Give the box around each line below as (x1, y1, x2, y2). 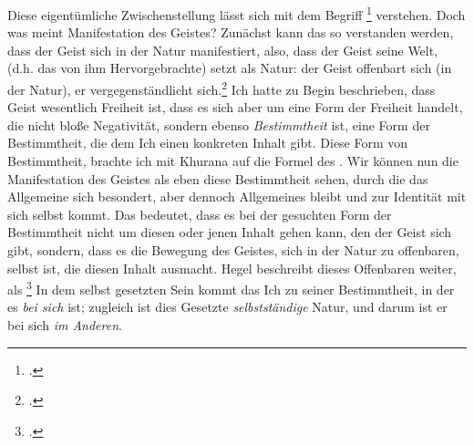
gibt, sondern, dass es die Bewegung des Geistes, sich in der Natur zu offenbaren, (7, 241, 459, 260)
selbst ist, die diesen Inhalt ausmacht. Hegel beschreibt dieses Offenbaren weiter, (7, 258, 457, 277)
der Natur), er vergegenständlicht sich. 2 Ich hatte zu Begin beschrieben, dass (7, 78, 436, 98)
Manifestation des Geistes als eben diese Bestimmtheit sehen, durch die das (7, 169, 428, 188)
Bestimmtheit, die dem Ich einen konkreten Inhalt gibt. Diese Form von (7, 133, 408, 152)
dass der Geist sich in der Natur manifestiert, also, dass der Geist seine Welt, (7, 40, 438, 59)
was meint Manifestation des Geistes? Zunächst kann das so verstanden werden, (7, 23, 454, 42)
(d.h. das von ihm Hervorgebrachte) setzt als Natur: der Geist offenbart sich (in (7, 58, 452, 78)
